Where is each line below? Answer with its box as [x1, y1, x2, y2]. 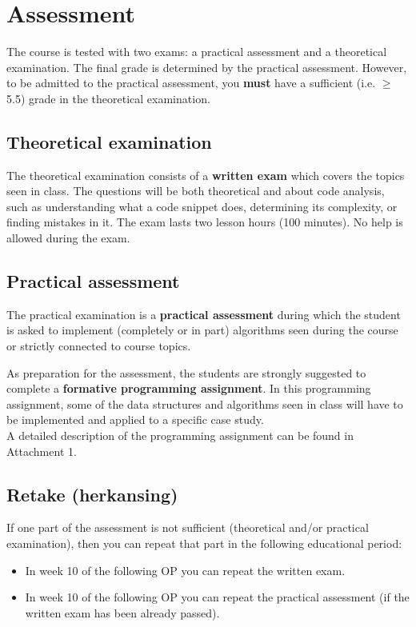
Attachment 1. [6, 442, 77, 459]
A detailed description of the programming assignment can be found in [6, 427, 354, 444]
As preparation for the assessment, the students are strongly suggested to [6, 364, 366, 381]
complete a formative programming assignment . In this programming [6, 380, 371, 397]
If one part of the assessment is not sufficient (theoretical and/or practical [6, 519, 369, 536]
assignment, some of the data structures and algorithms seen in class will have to [6, 395, 403, 412]
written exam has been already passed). [25, 604, 220, 621]
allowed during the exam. [6, 230, 130, 246]
